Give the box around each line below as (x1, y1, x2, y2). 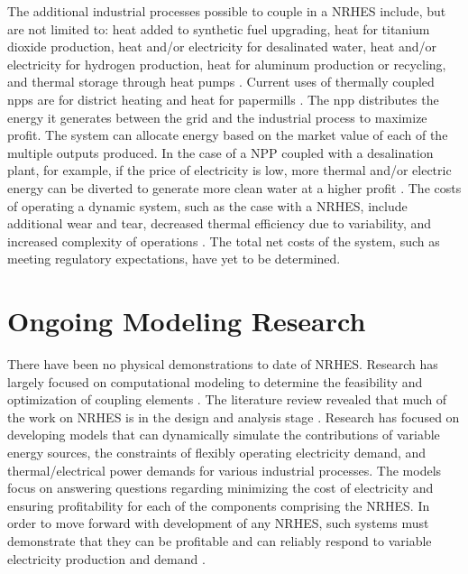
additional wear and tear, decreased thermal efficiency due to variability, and (7, 214, 432, 233)
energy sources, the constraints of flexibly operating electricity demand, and (7, 443, 427, 461)
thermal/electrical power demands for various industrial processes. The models (7, 460, 442, 479)
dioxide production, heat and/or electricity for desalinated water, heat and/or (7, 37, 436, 56)
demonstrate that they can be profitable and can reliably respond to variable (7, 531, 432, 550)
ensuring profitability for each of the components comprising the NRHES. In (7, 495, 430, 514)
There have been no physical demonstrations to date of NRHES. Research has (7, 355, 438, 374)
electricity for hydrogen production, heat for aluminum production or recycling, (7, 54, 446, 73)
